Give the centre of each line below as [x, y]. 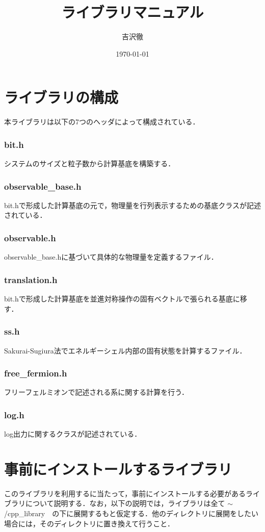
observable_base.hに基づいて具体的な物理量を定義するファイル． [111, 257]
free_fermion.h [36, 373]
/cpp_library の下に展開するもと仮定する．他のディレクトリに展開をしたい [131, 513]
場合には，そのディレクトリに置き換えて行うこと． [89, 523]
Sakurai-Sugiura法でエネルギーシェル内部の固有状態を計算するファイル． [125, 350]
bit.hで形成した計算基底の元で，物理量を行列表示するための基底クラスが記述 [132, 205]
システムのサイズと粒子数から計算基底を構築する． [90, 163]
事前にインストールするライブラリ [118, 468]
